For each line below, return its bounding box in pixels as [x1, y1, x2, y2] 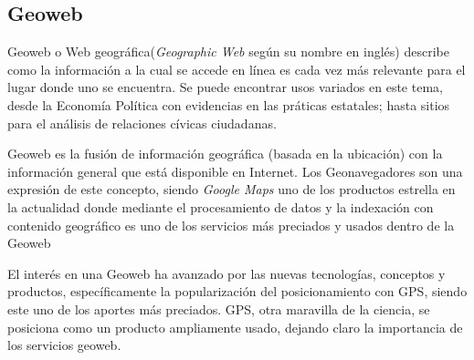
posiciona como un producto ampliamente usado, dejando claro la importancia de [7, 317, 463, 336]
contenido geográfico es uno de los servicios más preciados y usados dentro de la [7, 215, 455, 234]
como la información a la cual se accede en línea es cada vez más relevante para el [7, 59, 466, 78]
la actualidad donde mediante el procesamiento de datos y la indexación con [7, 197, 434, 216]
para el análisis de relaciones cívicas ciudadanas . [7, 113, 277, 132]
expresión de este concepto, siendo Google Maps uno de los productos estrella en [7, 180, 456, 199]
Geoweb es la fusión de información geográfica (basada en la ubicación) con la [7, 144, 443, 163]
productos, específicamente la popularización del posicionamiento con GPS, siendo [7, 282, 468, 301]
